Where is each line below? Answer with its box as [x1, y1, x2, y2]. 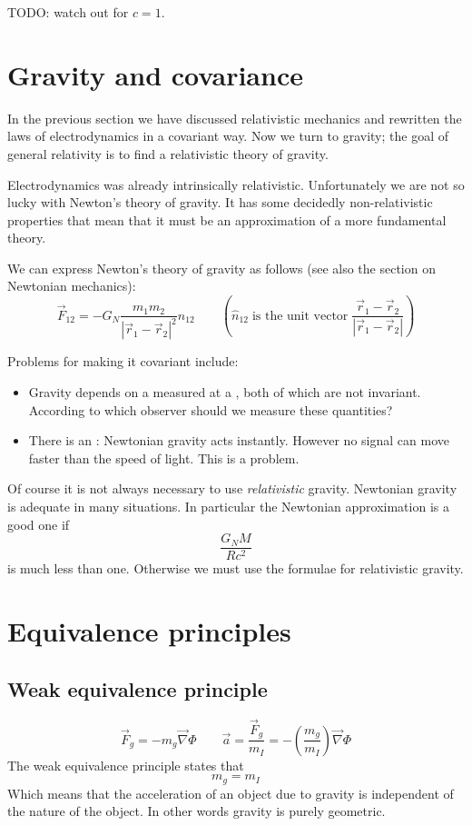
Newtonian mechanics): [7, 276, 136, 295]
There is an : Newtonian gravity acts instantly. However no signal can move [28, 431, 449, 450]
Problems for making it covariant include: [7, 352, 239, 371]
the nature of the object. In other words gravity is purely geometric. [7, 801, 386, 821]
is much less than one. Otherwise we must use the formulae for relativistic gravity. [7, 559, 464, 578]
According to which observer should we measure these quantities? [28, 400, 393, 419]
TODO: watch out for [7, 3, 129, 21]
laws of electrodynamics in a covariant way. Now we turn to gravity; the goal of [7, 126, 448, 145]
